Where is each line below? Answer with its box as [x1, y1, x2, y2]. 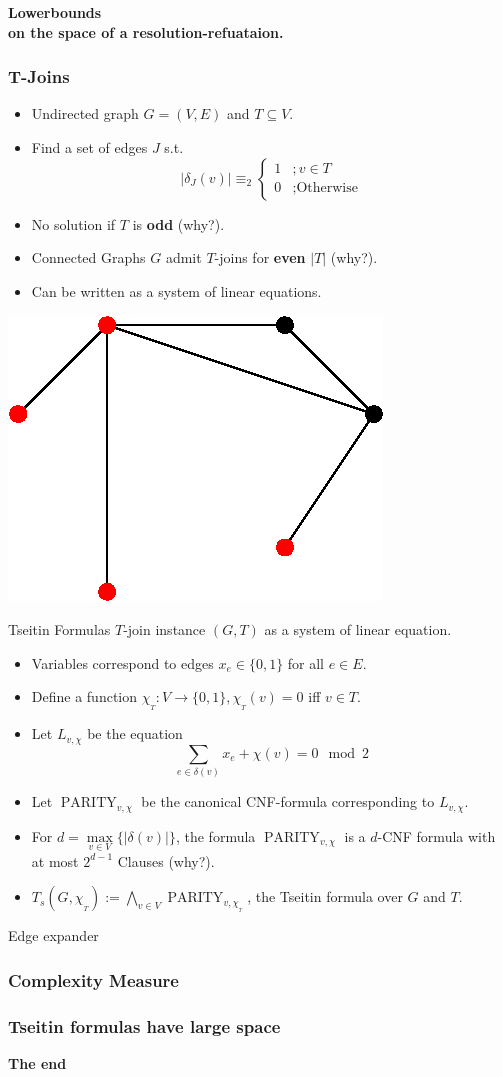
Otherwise [296, 181, 358, 196]
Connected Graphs [31, 247, 146, 268]
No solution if [31, 213, 116, 234]
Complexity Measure [8, 967, 179, 992]
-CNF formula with [377, 825, 496, 846]
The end [8, 1053, 67, 1074]
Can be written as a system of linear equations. [31, 280, 322, 301]
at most [31, 850, 79, 871]
